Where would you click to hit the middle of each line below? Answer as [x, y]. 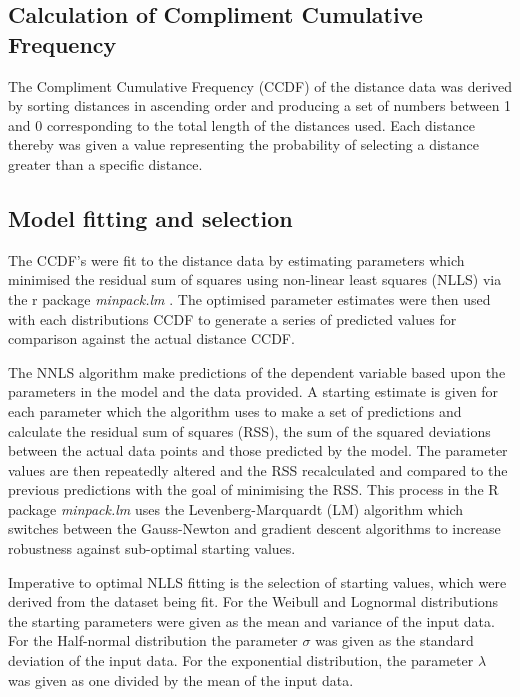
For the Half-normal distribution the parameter [153, 640]
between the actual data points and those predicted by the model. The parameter [258, 450]
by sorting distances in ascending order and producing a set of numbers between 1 [260, 105]
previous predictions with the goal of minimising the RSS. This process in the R [253, 489]
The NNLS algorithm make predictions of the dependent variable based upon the [257, 371]
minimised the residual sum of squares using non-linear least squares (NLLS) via [255, 279]
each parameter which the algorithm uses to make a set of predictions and [235, 410]
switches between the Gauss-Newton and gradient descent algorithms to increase [254, 528]
